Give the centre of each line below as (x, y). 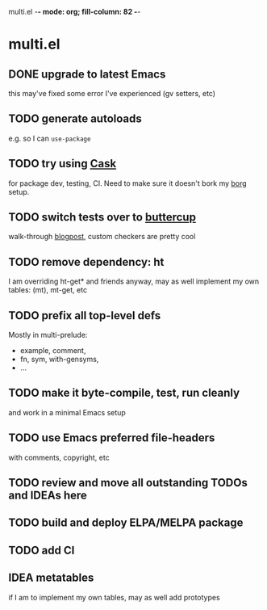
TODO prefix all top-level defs (85, 316)
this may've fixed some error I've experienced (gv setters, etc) (112, 93)
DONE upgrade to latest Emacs (87, 74)
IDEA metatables (51, 578)
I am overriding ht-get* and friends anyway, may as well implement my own (134, 281)
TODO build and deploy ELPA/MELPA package (126, 523)
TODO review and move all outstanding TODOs (128, 483)
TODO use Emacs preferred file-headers (112, 438)
